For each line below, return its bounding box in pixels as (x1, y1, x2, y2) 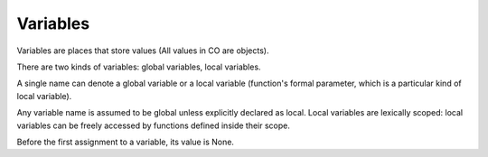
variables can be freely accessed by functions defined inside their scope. (16, 120, 291, 131)
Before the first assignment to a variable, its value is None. (16, 136, 235, 147)
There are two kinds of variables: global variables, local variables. (16, 61, 261, 72)
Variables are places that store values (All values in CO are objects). (16, 45, 269, 56)
